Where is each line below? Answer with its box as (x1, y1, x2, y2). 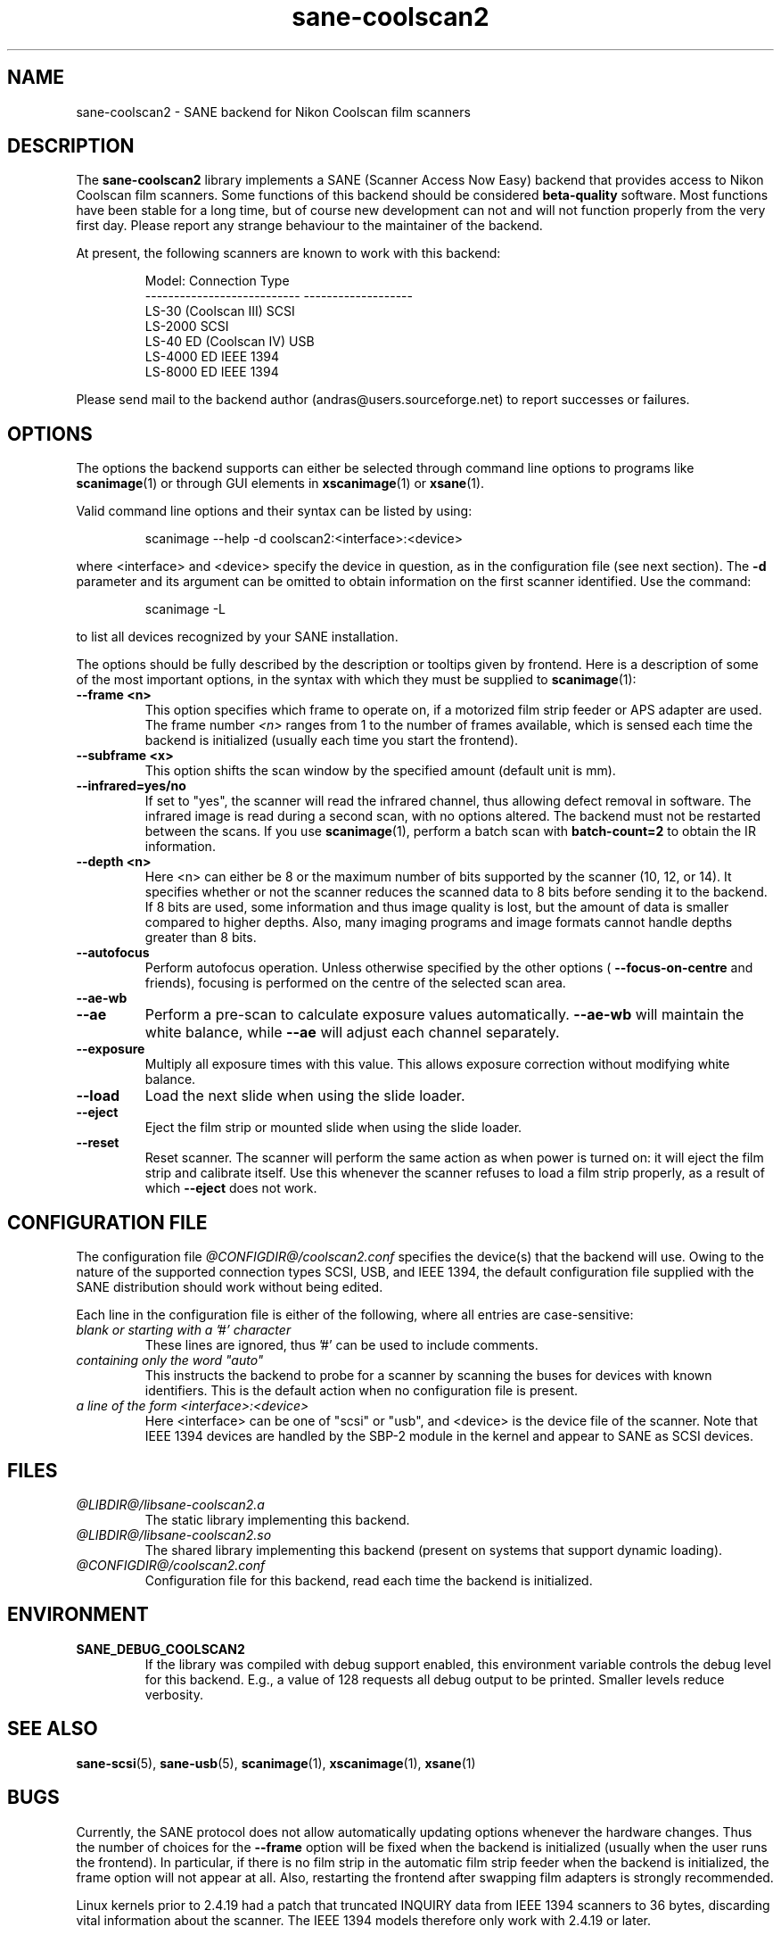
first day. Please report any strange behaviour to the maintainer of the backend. (76, 218, 543, 234)
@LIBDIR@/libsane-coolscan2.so (76, 1526, 272, 1542)
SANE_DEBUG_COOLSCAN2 (76, 1641, 245, 1657)
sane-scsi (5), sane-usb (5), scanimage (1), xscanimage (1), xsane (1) (76, 1755, 476, 1771)
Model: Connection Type (144, 273, 290, 289)
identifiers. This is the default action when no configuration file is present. (144, 1383, 579, 1399)
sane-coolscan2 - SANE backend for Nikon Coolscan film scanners (76, 103, 471, 120)
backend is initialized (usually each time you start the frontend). (144, 732, 519, 748)
